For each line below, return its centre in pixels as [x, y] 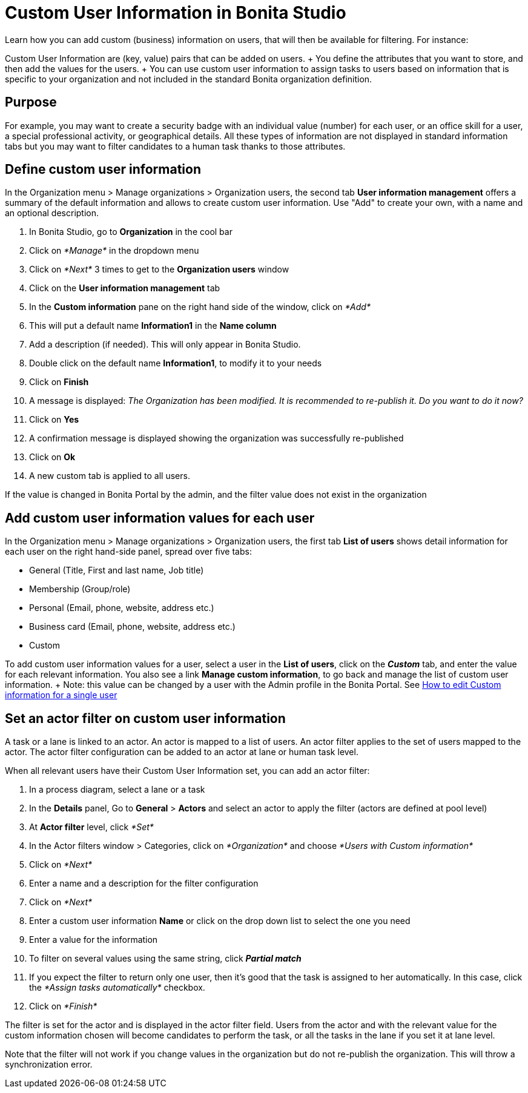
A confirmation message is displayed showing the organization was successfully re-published [216, 438]
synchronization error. [49, 1065]
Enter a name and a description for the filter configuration [144, 883]
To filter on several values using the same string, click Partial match [165, 959]
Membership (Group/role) [80, 589]
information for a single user [61, 695]
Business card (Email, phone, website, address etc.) [132, 627]
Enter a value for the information [94, 940]
